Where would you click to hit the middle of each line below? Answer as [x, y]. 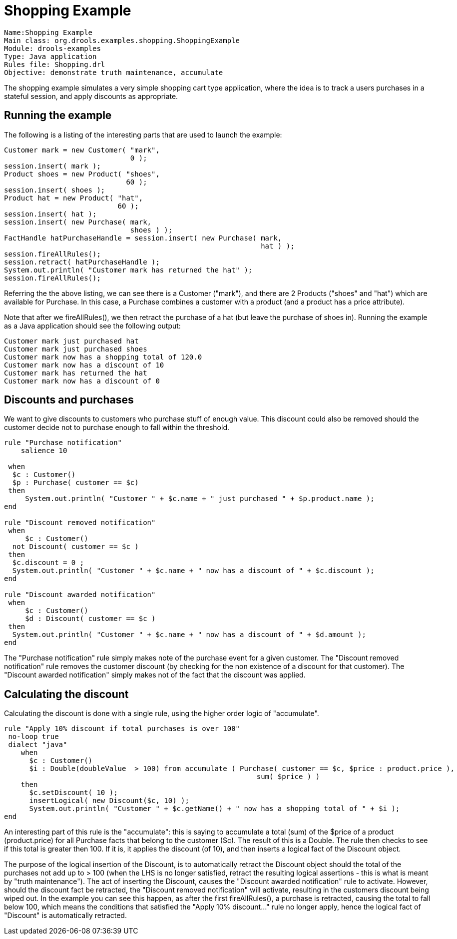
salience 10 [44, 451]
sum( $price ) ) [288, 777]
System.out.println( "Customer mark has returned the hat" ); [128, 270]
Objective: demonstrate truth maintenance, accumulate [114, 72]
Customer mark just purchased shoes [76, 349]
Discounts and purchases [69, 400]
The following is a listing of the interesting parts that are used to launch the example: [143, 134]
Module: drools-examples [52, 48]
